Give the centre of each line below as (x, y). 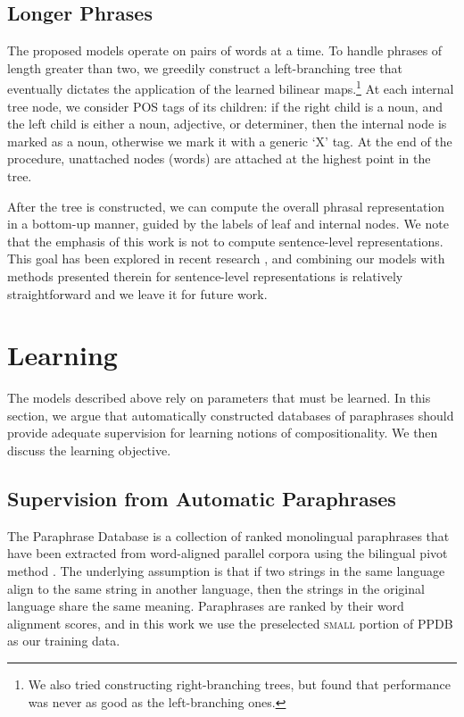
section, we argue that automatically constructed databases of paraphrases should (231, 415)
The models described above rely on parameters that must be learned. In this (219, 398)
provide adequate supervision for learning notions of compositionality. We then (223, 433)
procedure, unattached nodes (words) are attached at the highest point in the (219, 158)
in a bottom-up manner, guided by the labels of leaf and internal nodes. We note (228, 224)
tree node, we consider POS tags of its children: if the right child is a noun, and (225, 106)
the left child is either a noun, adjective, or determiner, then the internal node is (227, 124)
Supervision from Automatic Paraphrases (202, 499)
